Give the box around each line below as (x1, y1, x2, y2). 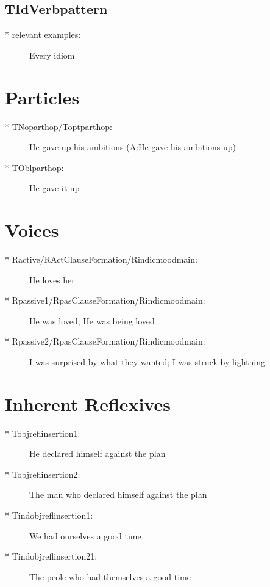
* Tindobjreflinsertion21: (5, 550, 98, 563)
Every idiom (29, 48, 75, 61)
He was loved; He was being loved (29, 314, 155, 327)
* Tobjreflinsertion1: (5, 426, 80, 439)
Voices (5, 217, 59, 242)
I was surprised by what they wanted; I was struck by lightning (29, 355, 266, 368)
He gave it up (29, 181, 80, 194)
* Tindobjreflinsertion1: (5, 509, 93, 522)
